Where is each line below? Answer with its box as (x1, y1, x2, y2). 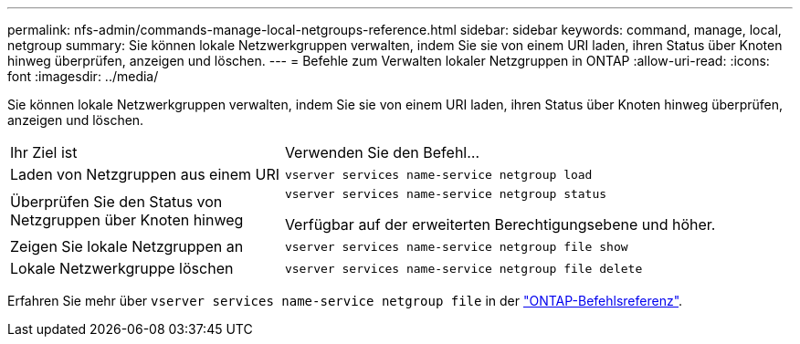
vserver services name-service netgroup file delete (284, 261, 643, 276)
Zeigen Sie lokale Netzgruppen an (10, 237, 244, 255)
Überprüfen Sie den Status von (10, 192, 223, 211)
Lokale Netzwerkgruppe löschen (10, 259, 234, 277)
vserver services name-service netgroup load (284, 167, 593, 182)
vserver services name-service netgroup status (284, 187, 607, 201)
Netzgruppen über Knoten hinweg (10, 210, 244, 229)
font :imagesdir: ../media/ (7, 68, 159, 84)
